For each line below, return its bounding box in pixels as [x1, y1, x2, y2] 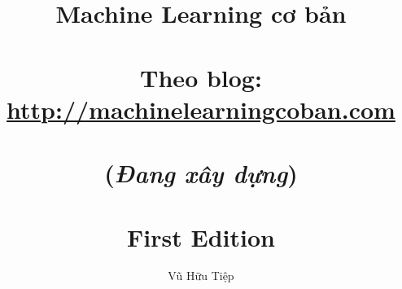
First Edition [127, 220, 275, 253]
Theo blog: [140, 60, 262, 94]
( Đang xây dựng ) [104, 156, 298, 190]
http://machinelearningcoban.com [7, 92, 395, 125]
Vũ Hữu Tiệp [168, 267, 234, 284]
